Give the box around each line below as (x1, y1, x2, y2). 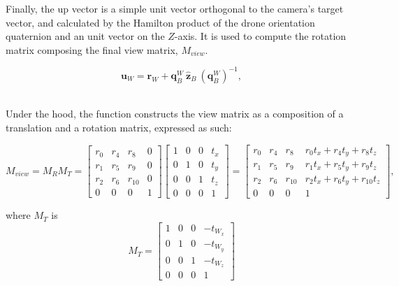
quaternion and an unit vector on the (6, 29, 165, 43)
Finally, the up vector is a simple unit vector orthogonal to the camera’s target (6, 1, 344, 15)
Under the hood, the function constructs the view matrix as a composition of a (6, 106, 344, 121)
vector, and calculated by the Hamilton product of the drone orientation (6, 15, 315, 29)
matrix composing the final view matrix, (6, 42, 178, 57)
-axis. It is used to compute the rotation (174, 29, 347, 43)
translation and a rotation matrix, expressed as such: (6, 120, 232, 135)
